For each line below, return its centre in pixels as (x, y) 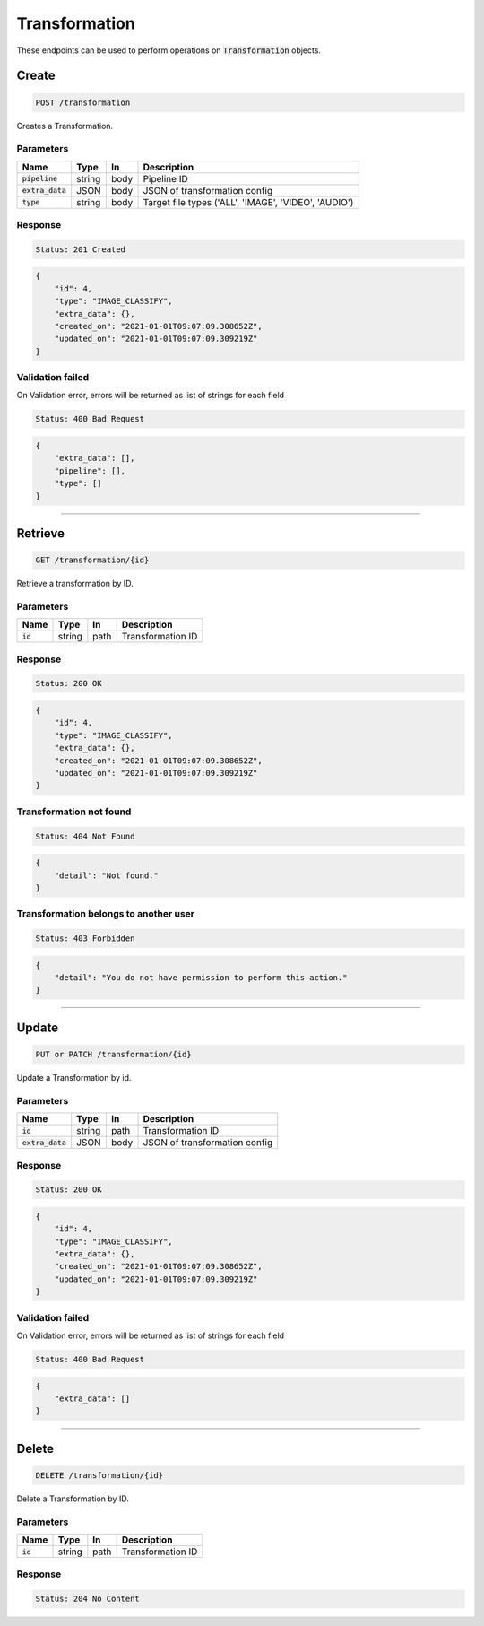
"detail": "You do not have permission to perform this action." (201, 978)
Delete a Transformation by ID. (73, 1499)
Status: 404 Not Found (85, 836)
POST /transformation (83, 102)
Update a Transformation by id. (74, 1077)
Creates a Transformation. (65, 126)
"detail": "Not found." (106, 875)
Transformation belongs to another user (105, 914)
